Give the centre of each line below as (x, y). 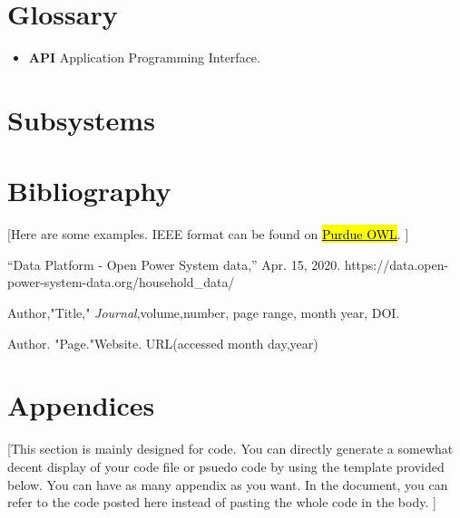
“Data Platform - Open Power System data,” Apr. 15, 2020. (174, 264)
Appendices (81, 405)
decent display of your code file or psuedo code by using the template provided (226, 466)
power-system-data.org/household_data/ (121, 282)
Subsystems (81, 119)
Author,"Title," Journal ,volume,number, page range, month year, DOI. (204, 312)
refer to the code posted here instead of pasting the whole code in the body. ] (222, 502)
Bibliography (89, 191)
